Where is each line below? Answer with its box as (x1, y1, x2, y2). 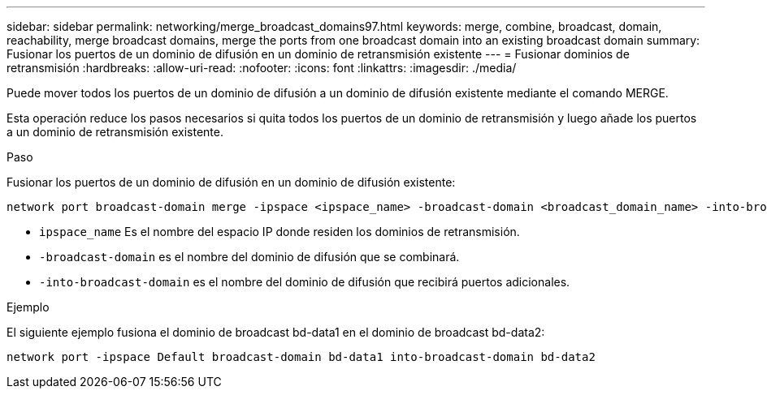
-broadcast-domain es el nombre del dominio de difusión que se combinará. (39, 250, 460, 264)
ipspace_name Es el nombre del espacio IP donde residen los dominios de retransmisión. (39, 225, 520, 238)
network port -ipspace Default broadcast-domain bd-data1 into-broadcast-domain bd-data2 (6, 350, 596, 363)
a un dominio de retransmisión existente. (6, 125, 223, 139)
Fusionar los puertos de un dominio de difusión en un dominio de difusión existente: (6, 175, 456, 189)
